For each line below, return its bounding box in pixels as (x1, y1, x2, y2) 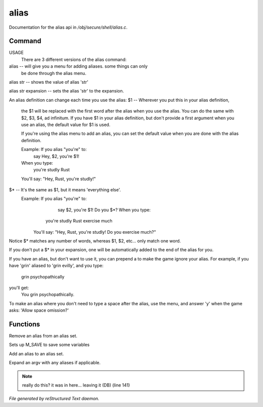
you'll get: (9, 285, 29, 291)
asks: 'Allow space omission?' (9, 307, 69, 314)
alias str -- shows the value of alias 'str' (9, 79, 89, 85)
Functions (9, 320, 40, 328)
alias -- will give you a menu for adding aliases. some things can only (9, 63, 148, 69)
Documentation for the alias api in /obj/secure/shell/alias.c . (9, 24, 128, 30)
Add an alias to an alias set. (9, 351, 64, 356)
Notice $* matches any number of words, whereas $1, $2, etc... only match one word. (9, 238, 181, 244)
